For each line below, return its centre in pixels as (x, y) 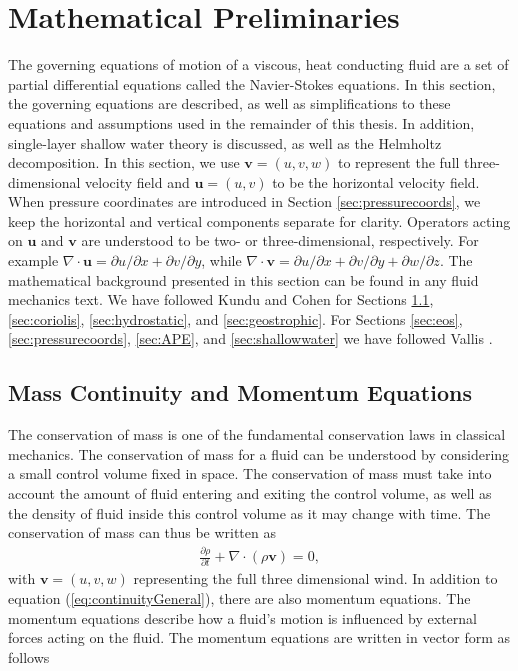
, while (221, 260)
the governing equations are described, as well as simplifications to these (229, 103)
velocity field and (137, 181)
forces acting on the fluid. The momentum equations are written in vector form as (259, 637)
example (33, 260)
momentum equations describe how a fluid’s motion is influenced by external (242, 617)
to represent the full (398, 162)
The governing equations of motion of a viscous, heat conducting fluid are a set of (258, 64)
